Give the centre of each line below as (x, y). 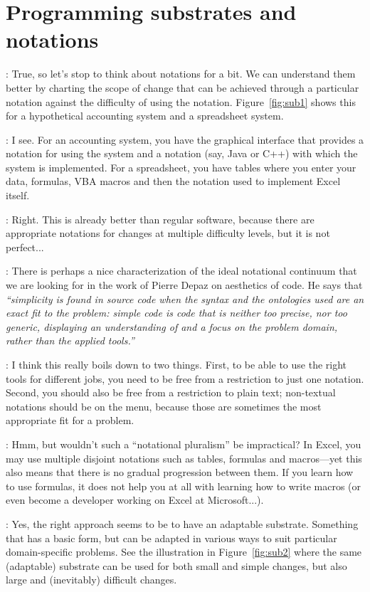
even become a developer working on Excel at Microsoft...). (135, 500)
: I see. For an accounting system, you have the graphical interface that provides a (185, 139)
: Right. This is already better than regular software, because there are (160, 219)
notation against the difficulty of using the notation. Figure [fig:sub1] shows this (181, 101)
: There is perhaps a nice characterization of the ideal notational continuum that (181, 271)
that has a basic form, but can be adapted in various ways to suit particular (171, 538)
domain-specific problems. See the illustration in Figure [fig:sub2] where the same (184, 552)
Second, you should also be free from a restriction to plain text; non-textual (171, 392)
